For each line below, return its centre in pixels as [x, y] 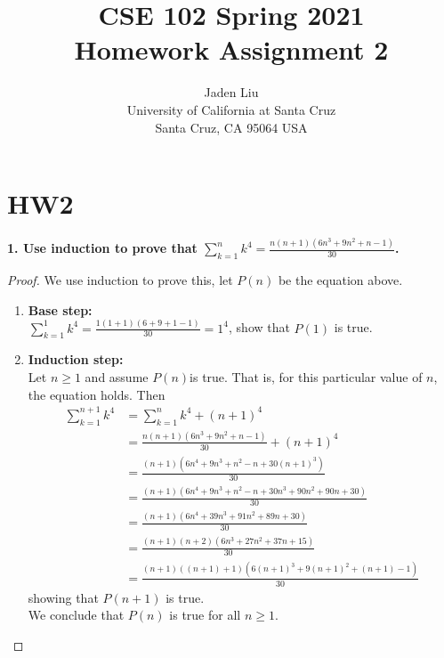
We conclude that [76, 615]
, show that [259, 327]
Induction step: [76, 359]
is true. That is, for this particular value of [306, 377]
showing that [63, 597]
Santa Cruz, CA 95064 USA [231, 127]
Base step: [60, 309]
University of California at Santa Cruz [231, 109]
